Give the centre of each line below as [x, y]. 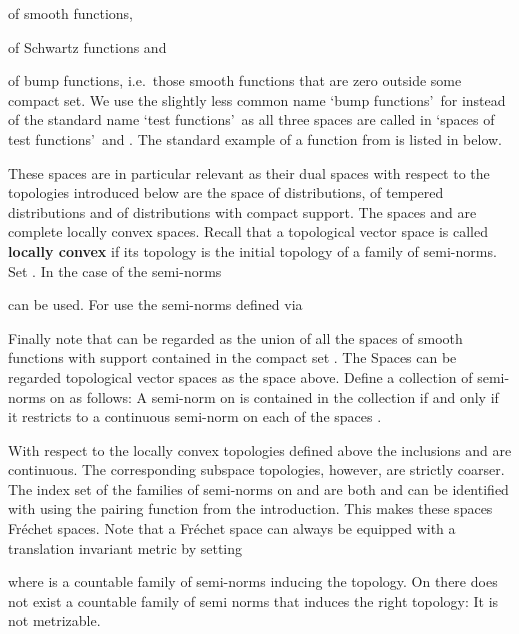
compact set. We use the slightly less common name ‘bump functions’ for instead [257, 99]
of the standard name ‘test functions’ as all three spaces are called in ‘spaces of [251, 119]
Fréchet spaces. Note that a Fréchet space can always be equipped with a [232, 528]
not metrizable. [54, 620]
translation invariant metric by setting [125, 547]
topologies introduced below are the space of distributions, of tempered [226, 192]
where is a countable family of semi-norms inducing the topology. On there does [253, 581]
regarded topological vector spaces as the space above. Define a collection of [240, 376]
